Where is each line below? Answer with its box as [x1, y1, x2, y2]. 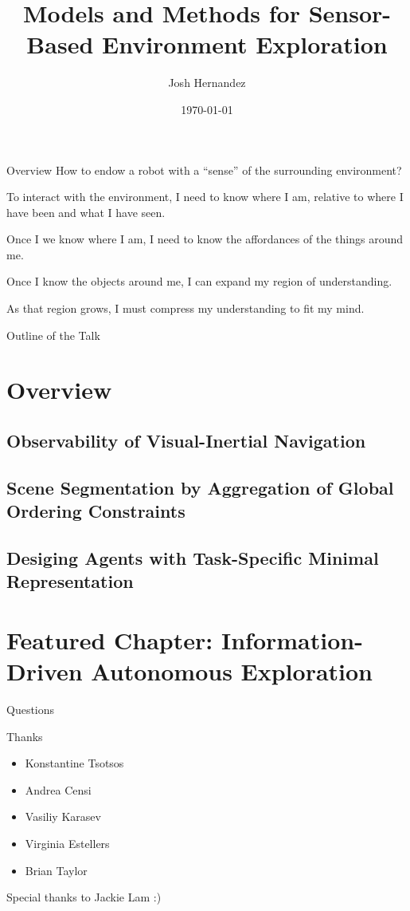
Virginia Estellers [25, 835, 110, 852]
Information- [221, 623, 363, 656]
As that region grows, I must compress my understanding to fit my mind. [6, 300, 365, 317]
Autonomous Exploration [91, 655, 373, 688]
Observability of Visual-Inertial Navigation [6, 428, 366, 453]
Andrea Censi [25, 781, 92, 798]
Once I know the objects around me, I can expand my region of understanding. [6, 273, 392, 290]
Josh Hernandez [168, 74, 246, 91]
